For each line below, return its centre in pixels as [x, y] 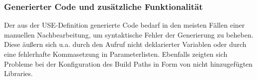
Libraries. [18, 73]
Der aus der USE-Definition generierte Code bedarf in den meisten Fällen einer [125, 25]
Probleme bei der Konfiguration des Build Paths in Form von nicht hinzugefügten [128, 63]
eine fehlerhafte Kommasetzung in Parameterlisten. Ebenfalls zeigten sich [116, 54]
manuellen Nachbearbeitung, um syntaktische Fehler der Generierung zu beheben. [129, 34]
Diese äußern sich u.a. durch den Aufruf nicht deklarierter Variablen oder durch [125, 44]
